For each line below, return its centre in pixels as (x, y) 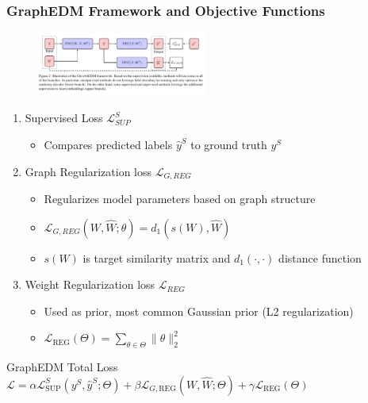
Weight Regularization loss (90, 284)
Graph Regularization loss (88, 171)
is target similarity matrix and (157, 257)
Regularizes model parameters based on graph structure (180, 198)
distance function (320, 257)
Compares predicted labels (108, 144)
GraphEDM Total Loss (62, 367)
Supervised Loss (64, 118)
